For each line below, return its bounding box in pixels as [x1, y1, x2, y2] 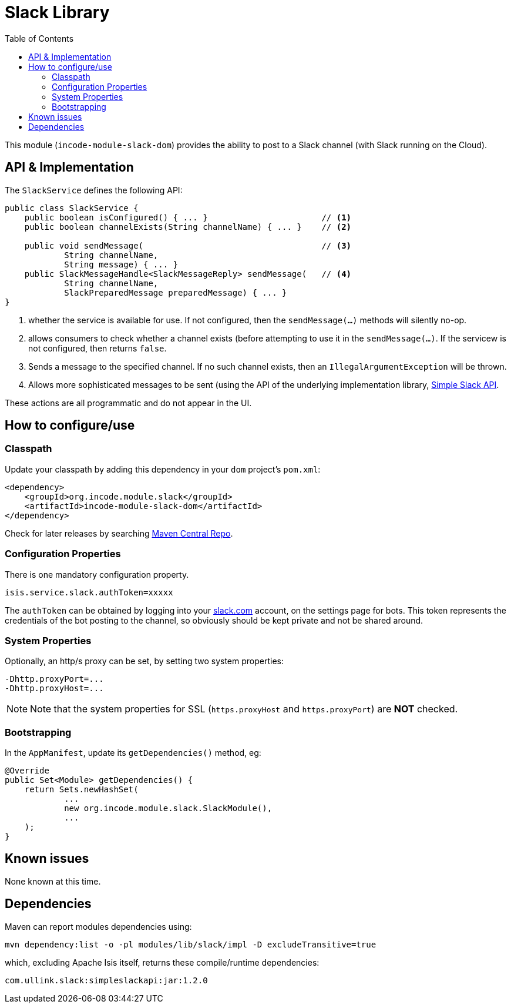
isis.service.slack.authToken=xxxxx [5, 587, 173, 597]
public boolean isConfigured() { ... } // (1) [24, 212, 352, 222]
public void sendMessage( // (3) [24, 240, 352, 250]
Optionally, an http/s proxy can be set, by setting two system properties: [5, 656, 284, 667]
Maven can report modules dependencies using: [5, 921, 192, 932]
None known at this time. [5, 876, 101, 886]
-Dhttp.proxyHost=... [5, 684, 104, 694]
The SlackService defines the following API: [5, 185, 183, 195]
